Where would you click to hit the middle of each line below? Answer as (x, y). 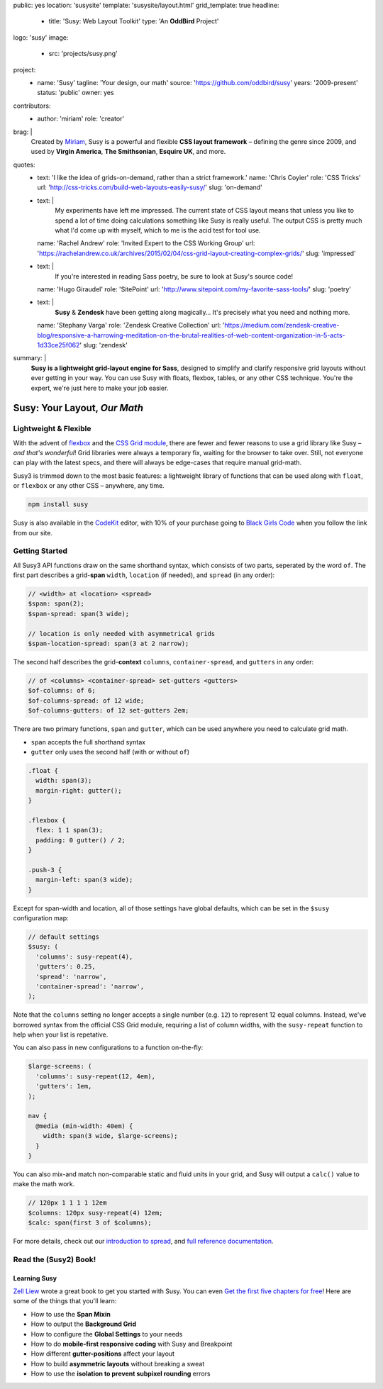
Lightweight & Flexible (52, 429)
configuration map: (41, 918)
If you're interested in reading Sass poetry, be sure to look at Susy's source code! (174, 276)
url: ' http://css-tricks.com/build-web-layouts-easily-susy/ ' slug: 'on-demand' (150, 187)
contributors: (32, 106)
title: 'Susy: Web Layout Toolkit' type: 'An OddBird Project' (134, 21)
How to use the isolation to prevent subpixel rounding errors (121, 1374)
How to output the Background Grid (83, 1324)
